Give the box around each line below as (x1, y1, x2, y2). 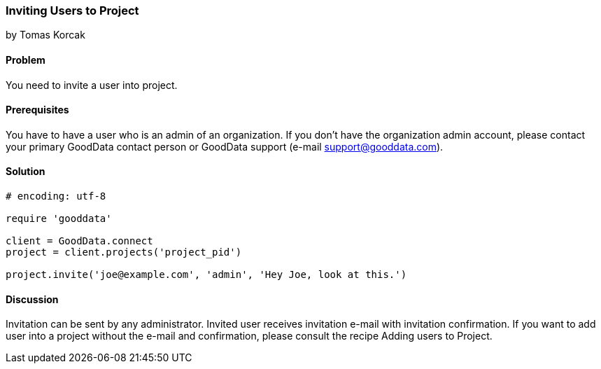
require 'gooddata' (6, 213, 112, 225)
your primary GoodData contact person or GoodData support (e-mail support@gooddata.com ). (6, 140, 444, 153)
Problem (6, 53, 45, 66)
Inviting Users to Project (6, 4, 139, 18)
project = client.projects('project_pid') (6, 246, 242, 258)
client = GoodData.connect (6, 235, 153, 247)
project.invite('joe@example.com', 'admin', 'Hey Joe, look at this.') (6, 269, 407, 281)
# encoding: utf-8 (6, 190, 106, 202)
